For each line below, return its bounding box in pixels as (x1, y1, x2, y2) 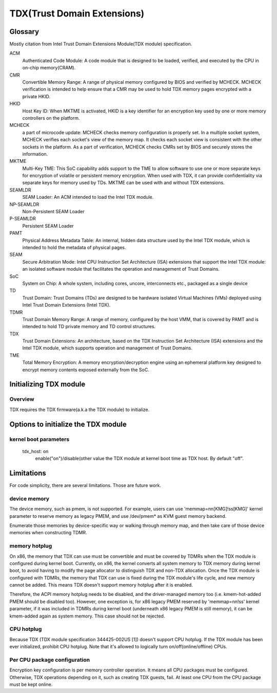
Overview (9, 396, 34, 403)
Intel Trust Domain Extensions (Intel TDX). (22, 302, 111, 308)
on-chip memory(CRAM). (22, 65, 76, 71)
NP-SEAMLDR (9, 201, 39, 208)
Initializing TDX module (9, 380, 86, 389)
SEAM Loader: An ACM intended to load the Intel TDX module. (22, 194, 154, 200)
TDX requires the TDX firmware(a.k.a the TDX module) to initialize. (9, 406, 150, 413)
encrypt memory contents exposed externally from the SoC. (22, 366, 150, 372)
